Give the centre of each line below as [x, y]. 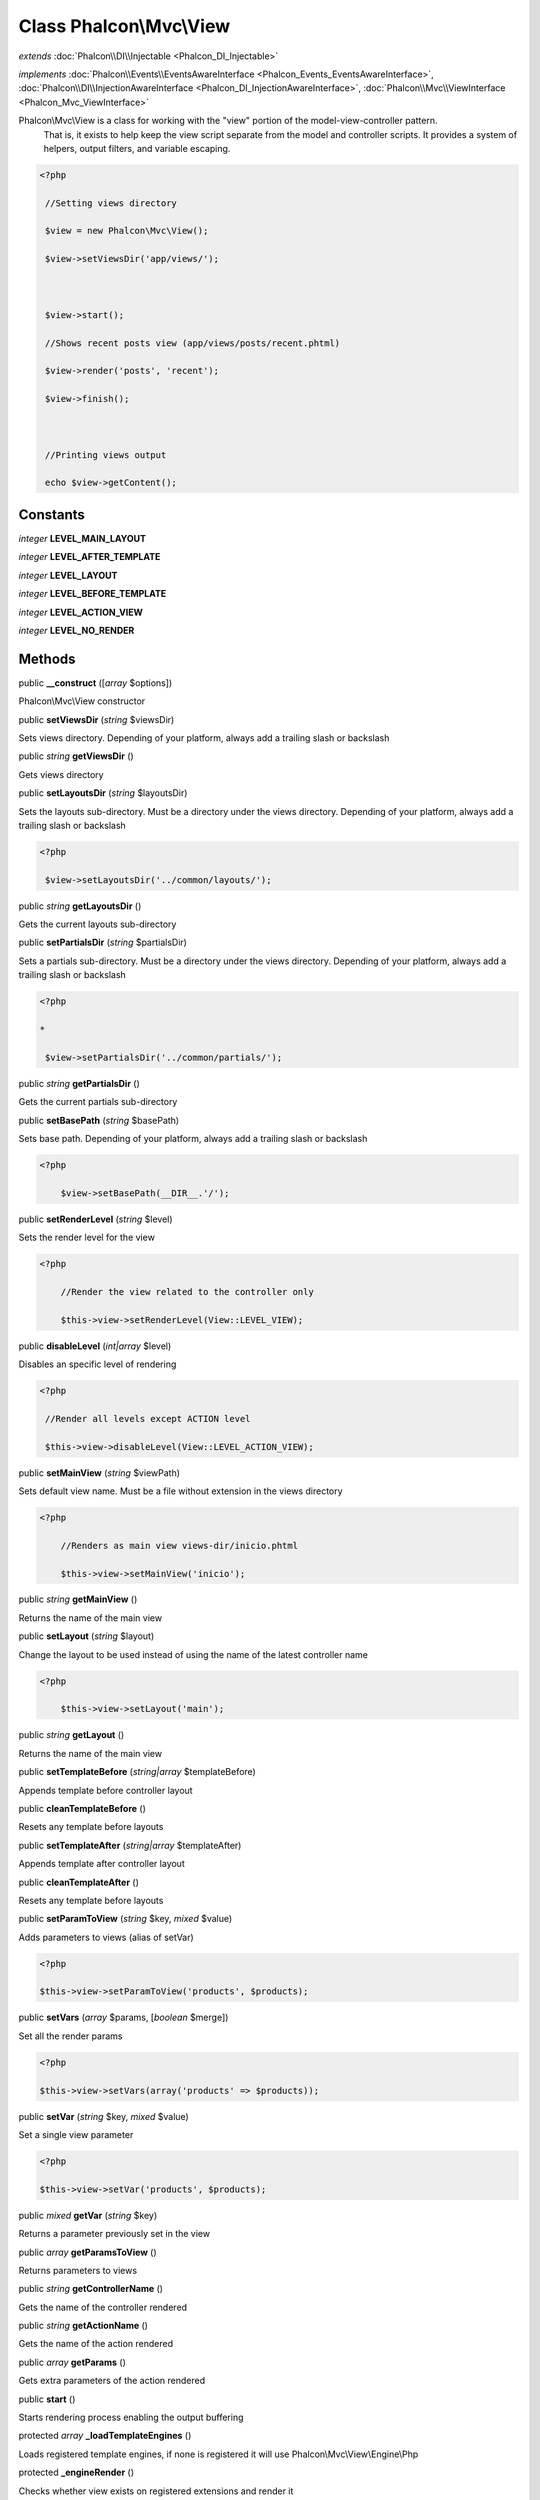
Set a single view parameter [76, 2134]
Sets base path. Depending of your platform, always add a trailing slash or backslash [193, 1138]
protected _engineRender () [76, 2472]
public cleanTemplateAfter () [79, 1882]
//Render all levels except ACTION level [148, 1418]
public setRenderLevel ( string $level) [96, 1219]
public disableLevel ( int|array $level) [95, 1346]
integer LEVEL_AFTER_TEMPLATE [89, 557]
